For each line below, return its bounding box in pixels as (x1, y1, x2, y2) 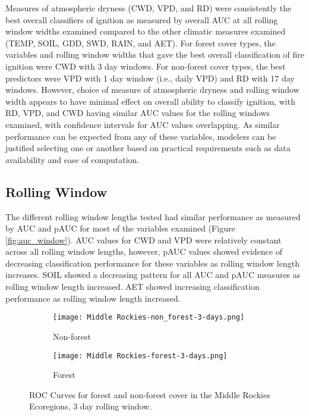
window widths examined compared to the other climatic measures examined (5, 25, 286, 37)
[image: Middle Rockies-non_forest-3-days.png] (53, 313, 245, 322)
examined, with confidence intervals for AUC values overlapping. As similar (5, 118, 280, 130)
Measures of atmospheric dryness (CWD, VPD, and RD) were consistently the (5, 2, 292, 14)
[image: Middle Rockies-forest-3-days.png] (53, 351, 228, 360)
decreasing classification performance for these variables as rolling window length (5, 257, 299, 269)
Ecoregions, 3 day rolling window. (29, 400, 152, 412)
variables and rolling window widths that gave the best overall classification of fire (5, 48, 304, 61)
